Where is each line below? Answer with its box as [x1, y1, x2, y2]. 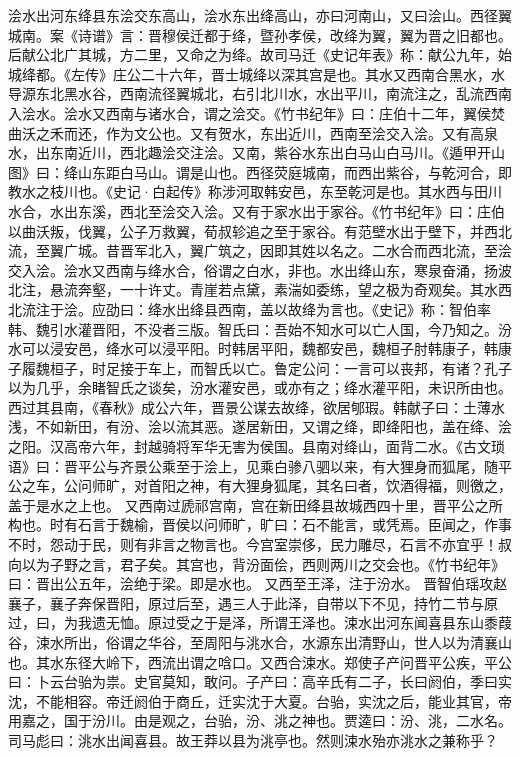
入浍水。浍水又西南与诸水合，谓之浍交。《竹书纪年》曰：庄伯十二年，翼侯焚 [8, 102, 505, 123]
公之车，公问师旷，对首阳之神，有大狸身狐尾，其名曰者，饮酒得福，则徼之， [8, 475, 512, 496]
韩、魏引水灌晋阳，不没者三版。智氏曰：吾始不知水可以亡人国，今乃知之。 [8, 318, 498, 339]
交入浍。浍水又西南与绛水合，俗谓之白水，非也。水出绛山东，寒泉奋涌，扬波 [8, 259, 512, 280]
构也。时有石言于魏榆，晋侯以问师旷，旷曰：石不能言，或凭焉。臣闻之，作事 [8, 514, 512, 535]
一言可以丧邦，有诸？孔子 [343, 357, 512, 378]
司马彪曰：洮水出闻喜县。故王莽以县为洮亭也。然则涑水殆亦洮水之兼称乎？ [8, 729, 498, 750]
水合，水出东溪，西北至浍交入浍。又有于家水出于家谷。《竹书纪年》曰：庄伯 [8, 200, 505, 221]
